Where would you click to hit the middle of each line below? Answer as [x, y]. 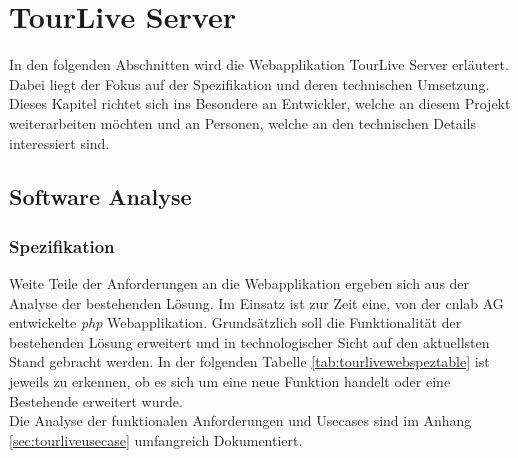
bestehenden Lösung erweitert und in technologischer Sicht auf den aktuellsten [249, 341]
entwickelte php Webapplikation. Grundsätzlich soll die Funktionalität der [235, 322]
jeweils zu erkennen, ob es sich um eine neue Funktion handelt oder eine [230, 381]
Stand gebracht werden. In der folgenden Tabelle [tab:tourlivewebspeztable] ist [249, 361]
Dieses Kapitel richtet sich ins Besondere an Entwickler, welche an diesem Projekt [260, 103]
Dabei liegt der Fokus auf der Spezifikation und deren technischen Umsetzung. [249, 83]
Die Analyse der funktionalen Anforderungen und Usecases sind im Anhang [240, 420]
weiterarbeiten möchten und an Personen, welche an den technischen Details [242, 122]
